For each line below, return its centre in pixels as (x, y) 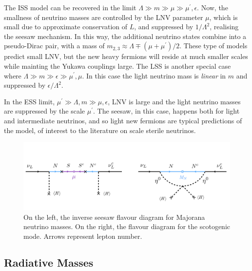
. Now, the (213, 7)
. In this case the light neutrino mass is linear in (154, 75)
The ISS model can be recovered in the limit (70, 7)
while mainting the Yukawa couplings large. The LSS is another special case (117, 66)
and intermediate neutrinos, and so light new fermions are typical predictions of (123, 120)
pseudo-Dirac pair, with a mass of (54, 46)
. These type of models (213, 46)
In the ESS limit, (29, 101)
